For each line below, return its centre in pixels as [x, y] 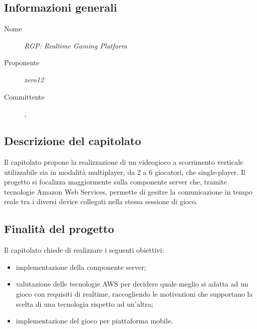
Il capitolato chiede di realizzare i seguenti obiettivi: [84, 250]
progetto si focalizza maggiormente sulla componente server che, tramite [116, 182]
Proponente [22, 62]
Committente [24, 96]
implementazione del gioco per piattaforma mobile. [94, 321]
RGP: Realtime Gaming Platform [76, 45]
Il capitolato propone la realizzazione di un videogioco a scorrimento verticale [124, 161]
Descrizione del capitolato [73, 141]
